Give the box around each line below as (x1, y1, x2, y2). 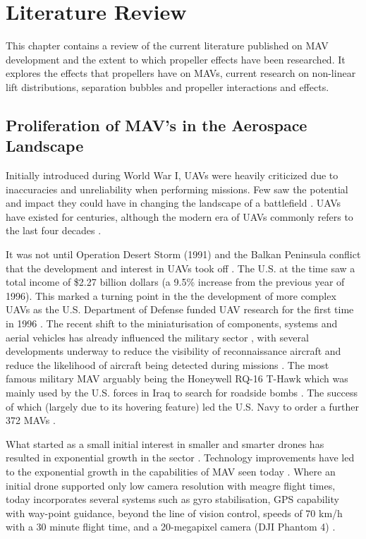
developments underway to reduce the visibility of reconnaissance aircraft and (6, 344, 341, 358)
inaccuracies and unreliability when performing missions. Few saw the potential (6, 181, 348, 196)
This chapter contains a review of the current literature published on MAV (6, 38, 329, 53)
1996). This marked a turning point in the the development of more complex (6, 288, 336, 303)
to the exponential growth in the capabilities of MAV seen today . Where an (6, 464, 336, 478)
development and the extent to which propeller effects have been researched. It (6, 52, 346, 66)
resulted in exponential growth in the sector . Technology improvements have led (6, 450, 355, 465)
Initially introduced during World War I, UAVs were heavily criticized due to (6, 168, 338, 183)
